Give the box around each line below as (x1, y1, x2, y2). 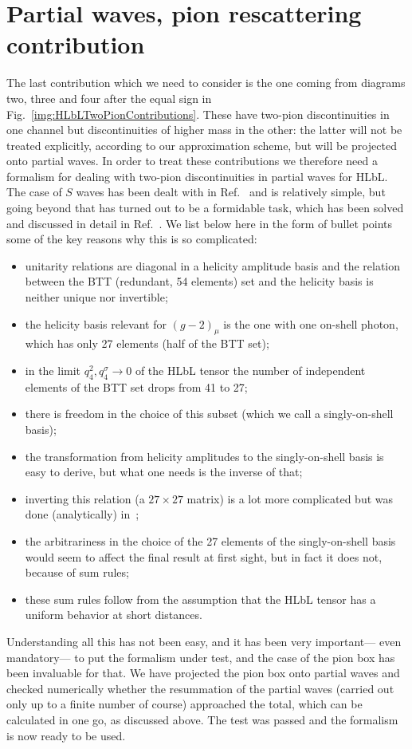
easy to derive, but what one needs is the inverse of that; (25, 463, 303, 480)
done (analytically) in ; (25, 506, 139, 522)
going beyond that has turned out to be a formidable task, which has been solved (6, 199, 404, 216)
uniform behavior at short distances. (25, 606, 202, 623)
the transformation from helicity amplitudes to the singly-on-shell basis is (25, 447, 384, 464)
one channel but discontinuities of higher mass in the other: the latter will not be (6, 121, 402, 138)
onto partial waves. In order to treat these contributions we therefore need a (6, 152, 378, 169)
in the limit (25, 362, 81, 379)
